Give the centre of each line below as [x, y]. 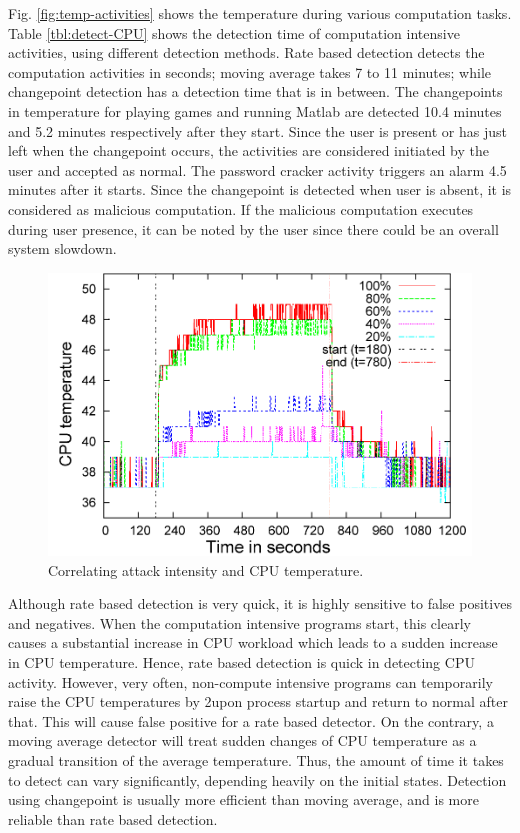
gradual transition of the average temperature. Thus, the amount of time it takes [256, 760]
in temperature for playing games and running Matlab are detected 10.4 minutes [255, 110]
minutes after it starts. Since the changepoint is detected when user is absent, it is [260, 189]
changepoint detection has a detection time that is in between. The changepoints [255, 91]
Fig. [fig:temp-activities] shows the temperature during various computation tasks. [260, 13]
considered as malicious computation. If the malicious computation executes [241, 208]
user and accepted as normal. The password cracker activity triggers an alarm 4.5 [257, 169]
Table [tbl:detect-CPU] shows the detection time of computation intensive [234, 32]
